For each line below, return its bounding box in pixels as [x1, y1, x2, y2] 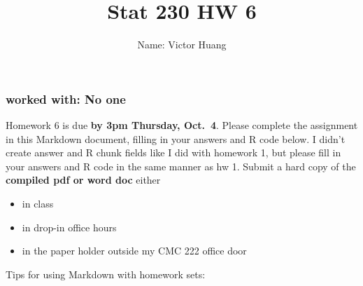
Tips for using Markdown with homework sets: [6, 266, 206, 281]
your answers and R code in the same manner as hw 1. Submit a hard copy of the [6, 158, 356, 173]
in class [22, 196, 54, 210]
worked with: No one [6, 90, 126, 107]
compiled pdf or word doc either [6, 172, 161, 187]
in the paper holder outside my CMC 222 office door [22, 243, 247, 258]
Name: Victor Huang [137, 37, 227, 52]
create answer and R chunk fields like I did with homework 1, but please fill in [6, 145, 341, 160]
